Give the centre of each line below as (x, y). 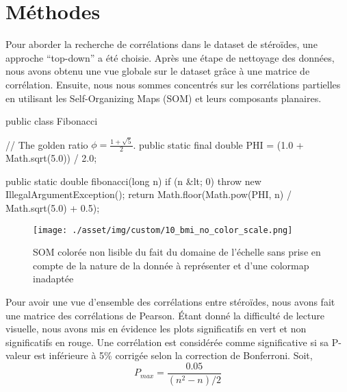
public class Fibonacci (52, 121)
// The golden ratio (47, 144)
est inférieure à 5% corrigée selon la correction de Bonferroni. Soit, (173, 355)
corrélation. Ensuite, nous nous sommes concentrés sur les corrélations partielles (173, 84)
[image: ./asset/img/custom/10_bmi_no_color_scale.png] (163, 230)
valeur (18, 355)
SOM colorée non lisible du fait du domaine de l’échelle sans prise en (177, 252)
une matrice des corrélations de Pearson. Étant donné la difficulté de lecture (165, 315)
